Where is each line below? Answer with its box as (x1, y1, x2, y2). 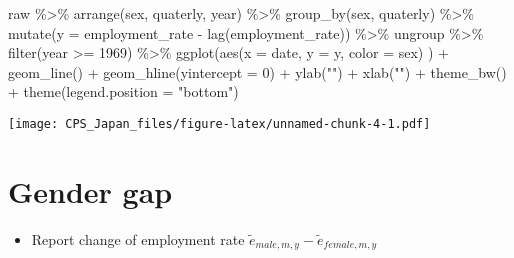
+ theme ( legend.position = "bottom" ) (8, 81, 239, 102)
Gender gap (8, 170, 173, 211)
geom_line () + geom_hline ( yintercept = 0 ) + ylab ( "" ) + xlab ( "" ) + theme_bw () (8, 61, 507, 82)
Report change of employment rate (31, 228, 245, 249)
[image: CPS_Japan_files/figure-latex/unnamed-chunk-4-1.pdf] (8, 116, 431, 131)
